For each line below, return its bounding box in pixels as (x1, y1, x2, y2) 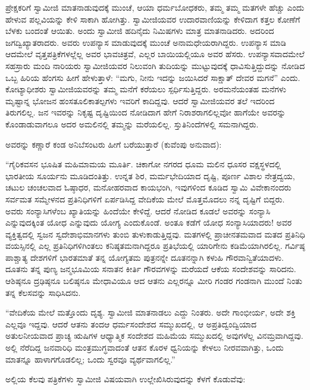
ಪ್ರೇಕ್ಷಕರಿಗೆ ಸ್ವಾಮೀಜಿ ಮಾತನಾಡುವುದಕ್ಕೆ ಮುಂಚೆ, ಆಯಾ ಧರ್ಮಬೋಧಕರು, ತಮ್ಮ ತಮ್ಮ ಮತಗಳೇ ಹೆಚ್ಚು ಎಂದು (5, 1, 305, 13)
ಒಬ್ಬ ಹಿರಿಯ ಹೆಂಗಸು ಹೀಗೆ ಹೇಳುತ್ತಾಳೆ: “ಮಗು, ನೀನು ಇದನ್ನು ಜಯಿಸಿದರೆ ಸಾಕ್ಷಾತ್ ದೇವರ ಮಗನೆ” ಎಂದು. (5, 71, 300, 83)
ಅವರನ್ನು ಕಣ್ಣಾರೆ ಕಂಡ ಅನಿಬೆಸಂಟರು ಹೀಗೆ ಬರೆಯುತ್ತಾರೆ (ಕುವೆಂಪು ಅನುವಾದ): (5, 138, 222, 150)
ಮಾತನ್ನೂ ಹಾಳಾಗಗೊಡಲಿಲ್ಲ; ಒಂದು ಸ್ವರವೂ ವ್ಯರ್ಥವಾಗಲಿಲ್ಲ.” (5, 352, 176, 365)
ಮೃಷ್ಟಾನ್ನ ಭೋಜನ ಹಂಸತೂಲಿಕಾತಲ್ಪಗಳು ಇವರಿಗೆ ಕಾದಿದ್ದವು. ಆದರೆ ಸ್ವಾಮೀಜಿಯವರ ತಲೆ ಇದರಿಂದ (5, 94, 275, 107)
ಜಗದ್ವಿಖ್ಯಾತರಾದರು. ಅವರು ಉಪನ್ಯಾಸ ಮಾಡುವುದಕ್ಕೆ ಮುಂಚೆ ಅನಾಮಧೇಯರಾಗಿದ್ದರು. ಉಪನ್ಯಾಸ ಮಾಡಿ (5, 36, 286, 48)
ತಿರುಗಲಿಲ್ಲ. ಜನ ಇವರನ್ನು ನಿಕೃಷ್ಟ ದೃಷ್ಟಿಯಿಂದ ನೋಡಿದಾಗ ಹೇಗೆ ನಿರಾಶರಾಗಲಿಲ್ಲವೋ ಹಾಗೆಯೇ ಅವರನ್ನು (5, 106, 286, 118)
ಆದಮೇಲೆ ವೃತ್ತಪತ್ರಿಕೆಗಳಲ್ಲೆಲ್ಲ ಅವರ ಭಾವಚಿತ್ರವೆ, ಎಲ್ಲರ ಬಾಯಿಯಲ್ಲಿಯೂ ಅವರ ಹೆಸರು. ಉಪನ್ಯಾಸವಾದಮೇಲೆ (5, 48, 305, 60)
